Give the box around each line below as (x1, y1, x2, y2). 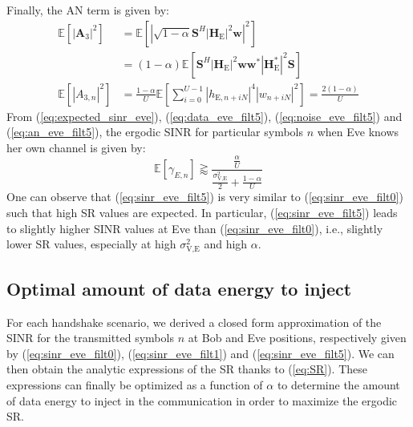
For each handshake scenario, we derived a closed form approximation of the (6, 313, 382, 330)
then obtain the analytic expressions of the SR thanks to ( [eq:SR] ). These (6, 361, 367, 377)
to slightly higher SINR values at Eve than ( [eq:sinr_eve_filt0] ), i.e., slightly (6, 220, 383, 236)
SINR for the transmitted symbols (6, 329, 174, 346)
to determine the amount (277, 376, 400, 393)
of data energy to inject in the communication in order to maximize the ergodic (6, 392, 398, 409)
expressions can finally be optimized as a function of (6, 376, 263, 393)
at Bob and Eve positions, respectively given (188, 329, 407, 346)
